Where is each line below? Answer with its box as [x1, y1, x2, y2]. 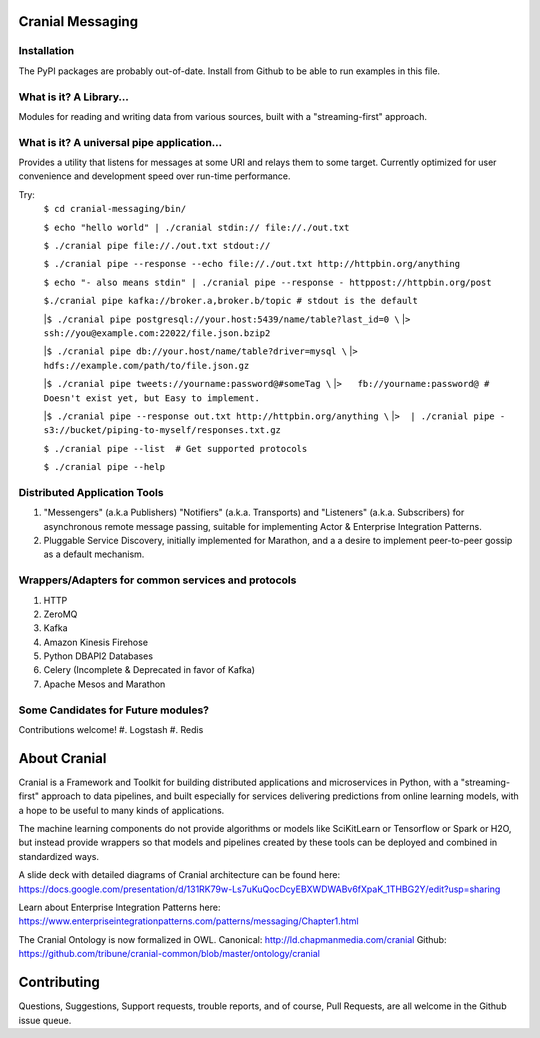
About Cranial [18, 750, 107, 767]
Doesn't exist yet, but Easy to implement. [43, 392, 260, 404]
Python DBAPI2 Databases [43, 650, 154, 662]
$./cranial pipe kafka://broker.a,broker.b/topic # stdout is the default [43, 295, 419, 307]
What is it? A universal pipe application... [18, 135, 223, 149]
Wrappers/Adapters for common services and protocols [18, 573, 297, 587]
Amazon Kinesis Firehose [43, 636, 149, 648]
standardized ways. [18, 850, 100, 862]
